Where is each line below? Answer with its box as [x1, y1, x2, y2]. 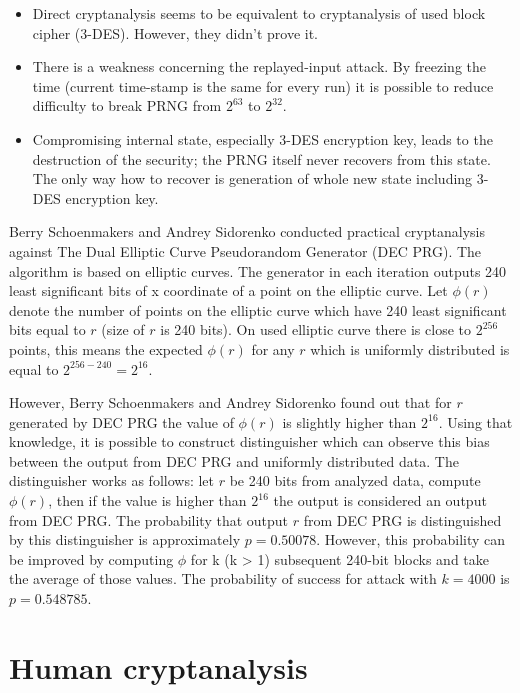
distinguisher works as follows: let [9, 470, 215, 491]
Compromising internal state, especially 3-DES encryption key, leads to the [32, 128, 493, 149]
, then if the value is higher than [48, 490, 247, 511]
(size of [101, 319, 145, 340]
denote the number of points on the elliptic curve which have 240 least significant [9, 299, 507, 320]
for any [251, 338, 295, 359]
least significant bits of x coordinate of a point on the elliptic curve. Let [9, 280, 448, 301]
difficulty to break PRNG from [32, 95, 222, 116]
